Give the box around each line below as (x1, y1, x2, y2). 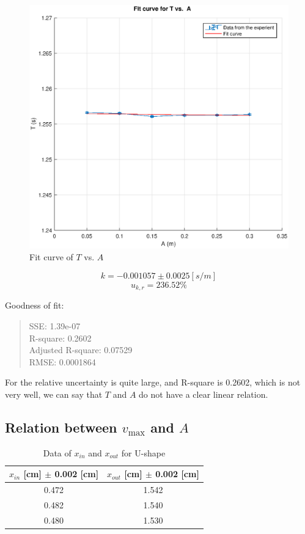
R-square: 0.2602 (29, 331, 92, 344)
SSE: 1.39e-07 (29, 319, 81, 332)
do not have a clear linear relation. (139, 387, 268, 400)
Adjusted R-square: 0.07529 (29, 343, 133, 356)
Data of (43, 446, 72, 459)
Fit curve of (29, 251, 73, 263)
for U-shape (121, 446, 166, 459)
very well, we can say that (5, 387, 103, 400)
